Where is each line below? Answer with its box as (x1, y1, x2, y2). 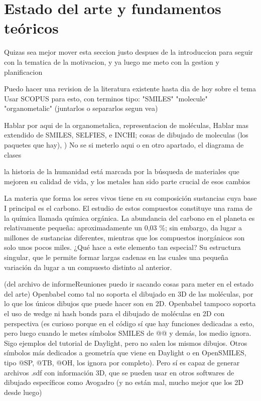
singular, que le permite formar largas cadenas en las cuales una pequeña (4, 252, 228, 262)
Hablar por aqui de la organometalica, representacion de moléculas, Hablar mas (4, 119, 248, 130)
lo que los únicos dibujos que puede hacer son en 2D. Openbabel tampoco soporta (4, 298, 256, 309)
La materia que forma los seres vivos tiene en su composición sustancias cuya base (4, 193, 257, 203)
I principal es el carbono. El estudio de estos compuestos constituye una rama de (4, 203, 252, 213)
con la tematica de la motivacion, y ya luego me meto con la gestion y (4, 56, 219, 67)
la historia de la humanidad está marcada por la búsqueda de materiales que (4, 166, 239, 177)
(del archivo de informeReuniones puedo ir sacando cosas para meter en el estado (4, 279, 253, 289)
